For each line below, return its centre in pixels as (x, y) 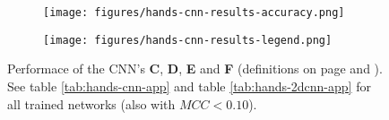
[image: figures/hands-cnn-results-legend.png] (188, 40)
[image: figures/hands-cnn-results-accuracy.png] (194, 13)
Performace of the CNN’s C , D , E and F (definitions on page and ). (195, 69)
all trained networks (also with (91, 103)
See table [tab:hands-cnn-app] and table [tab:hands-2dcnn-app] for (189, 86)
